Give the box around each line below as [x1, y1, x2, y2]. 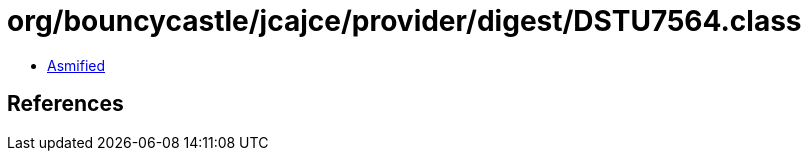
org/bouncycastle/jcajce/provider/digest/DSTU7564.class [7, 4, 802, 38]
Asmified [47, 56, 106, 74]
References [7, 91, 124, 117]
